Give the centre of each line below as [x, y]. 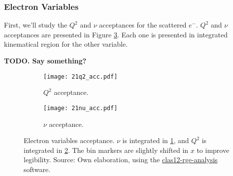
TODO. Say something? [45, 60]
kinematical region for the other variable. [66, 44]
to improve [213, 150]
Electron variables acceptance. [69, 140]
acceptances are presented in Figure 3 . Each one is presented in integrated [116, 34]
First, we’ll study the [36, 25]
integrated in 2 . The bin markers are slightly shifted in [106, 150]
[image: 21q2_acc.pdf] [81, 76]
